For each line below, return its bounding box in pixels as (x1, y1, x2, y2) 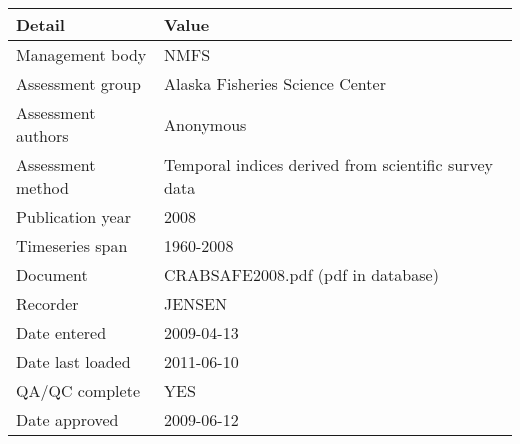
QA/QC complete (16, 379, 140, 402)
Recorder (16, 292, 79, 315)
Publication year (16, 205, 131, 228)
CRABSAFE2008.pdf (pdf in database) (164, 263, 439, 286)
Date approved (16, 408, 119, 431)
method (16, 176, 69, 199)
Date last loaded (16, 350, 131, 373)
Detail (16, 13, 65, 36)
